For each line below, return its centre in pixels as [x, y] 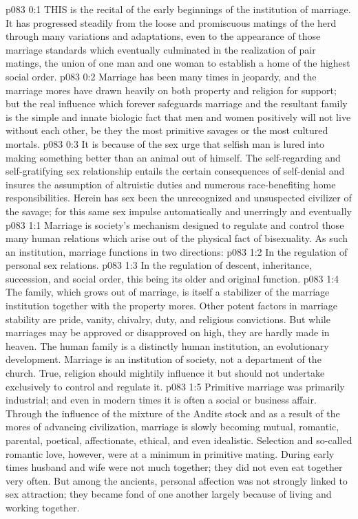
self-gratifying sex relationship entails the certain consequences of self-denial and [175, 171]
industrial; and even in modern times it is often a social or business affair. [161, 400]
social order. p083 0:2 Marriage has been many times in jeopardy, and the [161, 76]
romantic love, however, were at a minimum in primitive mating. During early [170, 453]
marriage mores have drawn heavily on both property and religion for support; [171, 90]
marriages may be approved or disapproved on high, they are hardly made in [168, 332]
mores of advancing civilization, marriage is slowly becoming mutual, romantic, [172, 427]
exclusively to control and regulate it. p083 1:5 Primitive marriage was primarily [175, 386]
